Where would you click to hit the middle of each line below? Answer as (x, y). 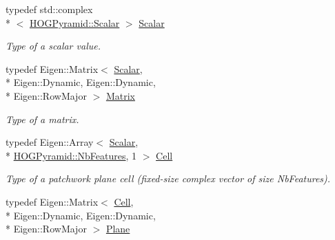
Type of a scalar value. (53, 46)
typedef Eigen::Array (50, 142)
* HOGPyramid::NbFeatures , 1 (71, 155)
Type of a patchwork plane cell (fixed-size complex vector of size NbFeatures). (168, 178)
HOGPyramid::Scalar (75, 22)
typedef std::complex (49, 9)
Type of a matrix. (42, 119)
